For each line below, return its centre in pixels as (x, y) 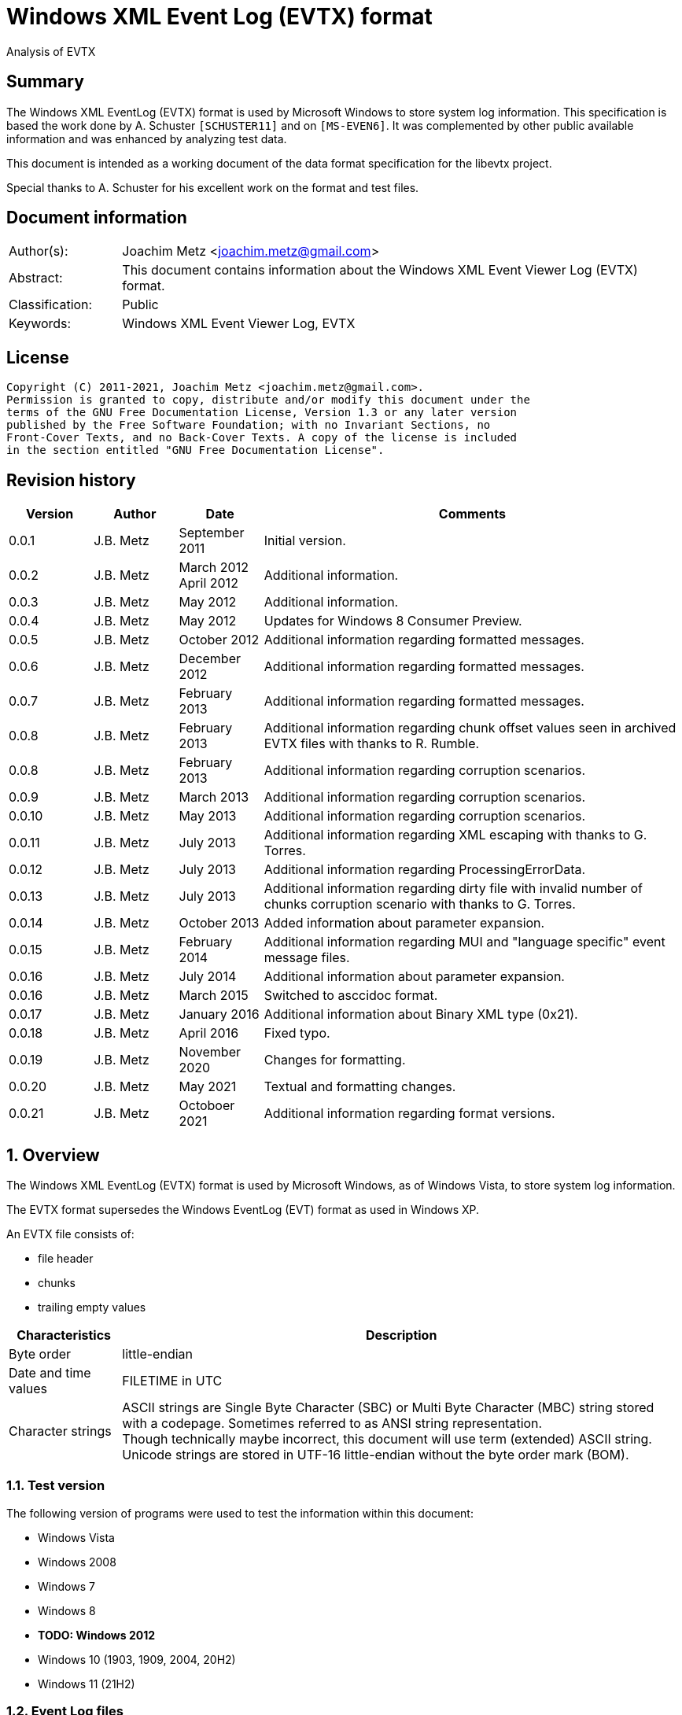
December (210, 659)
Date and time (50, 1372)
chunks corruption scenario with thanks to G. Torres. (420, 904)
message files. (307, 958)
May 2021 (208, 1087)
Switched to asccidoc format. (351, 996)
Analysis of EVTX (51, 51)
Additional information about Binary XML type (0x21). (421, 1014)
